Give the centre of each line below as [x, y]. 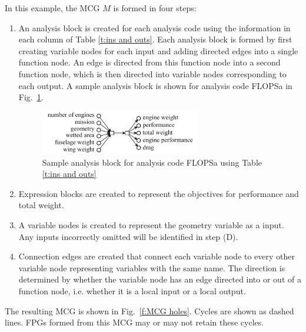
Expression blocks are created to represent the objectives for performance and [159, 193]
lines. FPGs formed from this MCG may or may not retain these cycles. [134, 322]
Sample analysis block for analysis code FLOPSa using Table [152, 162]
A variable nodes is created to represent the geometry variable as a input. [151, 224]
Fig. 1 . [31, 97]
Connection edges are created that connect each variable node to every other [157, 256]
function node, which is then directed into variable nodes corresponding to [152, 73]
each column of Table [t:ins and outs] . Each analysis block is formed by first [155, 39]
